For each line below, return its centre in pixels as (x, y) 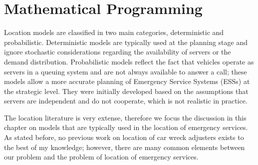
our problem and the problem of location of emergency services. (101, 157)
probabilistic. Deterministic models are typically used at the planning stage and (126, 42)
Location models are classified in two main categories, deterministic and (114, 32)
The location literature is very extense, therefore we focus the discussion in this (125, 117)
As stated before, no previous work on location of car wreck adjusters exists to (124, 137)
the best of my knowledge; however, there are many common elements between (125, 147)
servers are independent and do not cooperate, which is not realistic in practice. (126, 101)
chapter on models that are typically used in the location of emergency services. (126, 127)
